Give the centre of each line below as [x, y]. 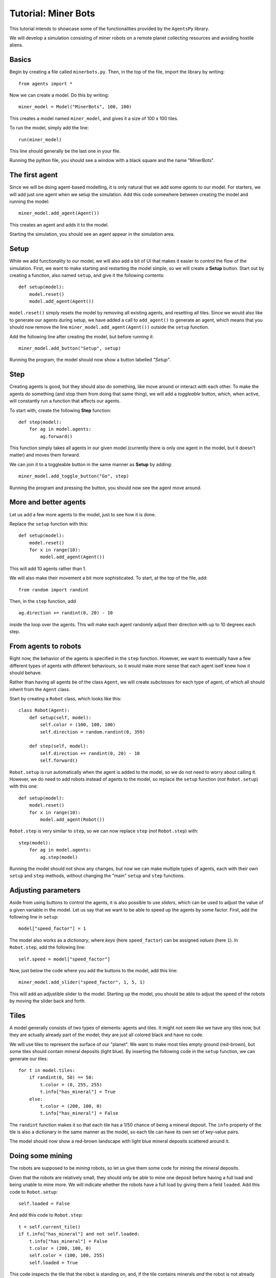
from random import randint [54, 590]
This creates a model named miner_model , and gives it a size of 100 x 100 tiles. [94, 118]
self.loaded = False [44, 1203]
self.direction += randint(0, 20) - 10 [90, 753]
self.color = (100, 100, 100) [78, 725]
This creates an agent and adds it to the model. [59, 224]
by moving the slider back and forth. [48, 1001]
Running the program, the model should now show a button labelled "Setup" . [90, 360]
